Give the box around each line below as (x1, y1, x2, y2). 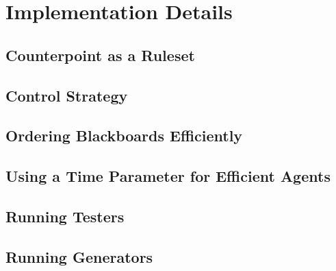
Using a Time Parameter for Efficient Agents (5, 165, 331, 187)
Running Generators (5, 246, 153, 267)
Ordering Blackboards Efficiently (5, 125, 243, 146)
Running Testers (5, 205, 125, 226)
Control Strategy (5, 84, 128, 106)
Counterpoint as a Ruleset (5, 44, 195, 65)
